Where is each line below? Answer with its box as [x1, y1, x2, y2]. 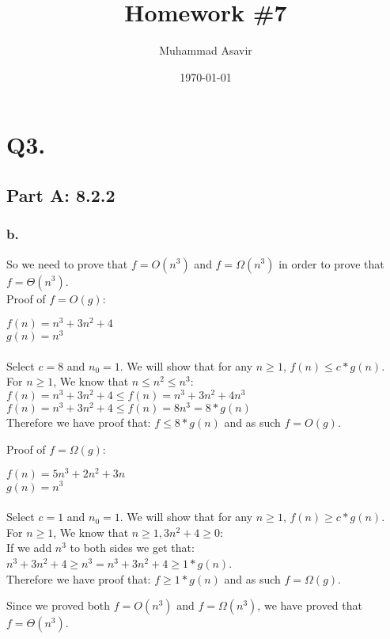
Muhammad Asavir [159, 42, 252, 59]
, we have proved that [257, 597, 362, 614]
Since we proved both [6, 597, 111, 614]
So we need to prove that [6, 255, 128, 272]
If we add [6, 539, 52, 556]
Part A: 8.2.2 [6, 182, 115, 207]
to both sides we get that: [70, 539, 195, 556]
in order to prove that [278, 255, 384, 272]
